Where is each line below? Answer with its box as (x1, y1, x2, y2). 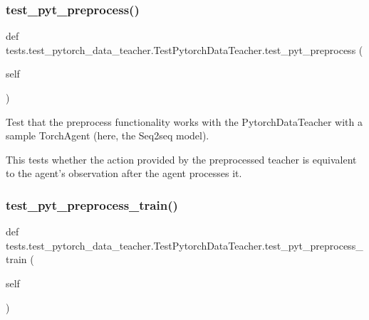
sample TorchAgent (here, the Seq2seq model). (6, 128, 209, 143)
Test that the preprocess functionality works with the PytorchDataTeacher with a (6, 114, 363, 129)
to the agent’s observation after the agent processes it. (6, 166, 242, 181)
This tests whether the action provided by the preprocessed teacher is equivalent (6, 151, 357, 166)
